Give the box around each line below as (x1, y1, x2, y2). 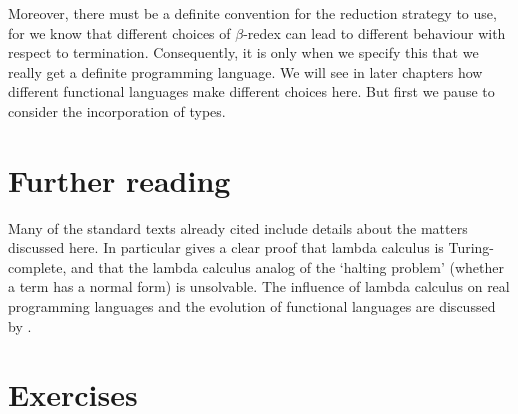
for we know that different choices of (8, 22, 231, 43)
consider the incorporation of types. (8, 100, 226, 121)
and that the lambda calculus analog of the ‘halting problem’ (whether (70, 256, 505, 277)
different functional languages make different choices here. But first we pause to (8, 81, 495, 102)
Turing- (448, 237, 495, 258)
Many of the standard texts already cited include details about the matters (8, 217, 468, 238)
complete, (8, 256, 67, 277)
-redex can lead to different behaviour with (243, 22, 506, 43)
